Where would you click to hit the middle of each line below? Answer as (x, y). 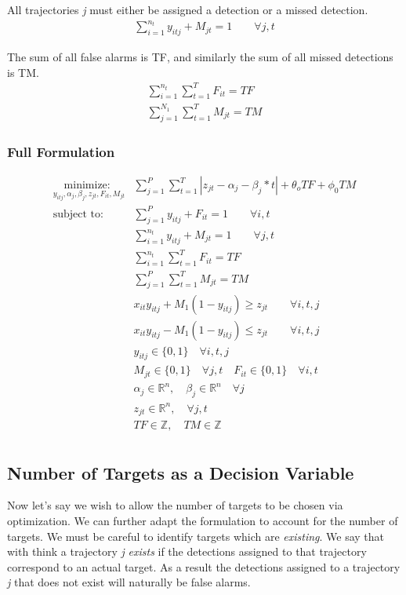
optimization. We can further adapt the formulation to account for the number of (203, 521)
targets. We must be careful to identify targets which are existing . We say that (196, 536)
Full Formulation (61, 151)
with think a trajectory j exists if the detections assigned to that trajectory (187, 551)
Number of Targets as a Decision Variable (181, 472)
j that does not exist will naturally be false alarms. (129, 582)
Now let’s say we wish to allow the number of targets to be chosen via (175, 505)
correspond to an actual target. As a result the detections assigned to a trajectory (204, 566)
